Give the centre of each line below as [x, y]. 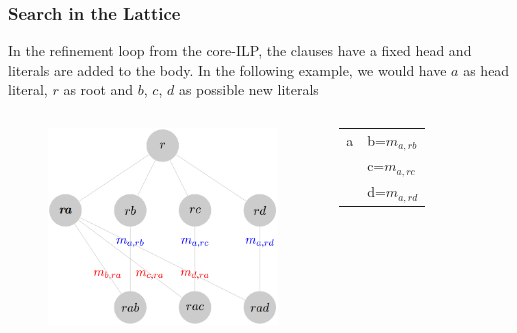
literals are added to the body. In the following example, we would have [227, 69]
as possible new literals [248, 89]
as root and [98, 89]
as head [486, 69]
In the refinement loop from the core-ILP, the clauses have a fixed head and [240, 50]
